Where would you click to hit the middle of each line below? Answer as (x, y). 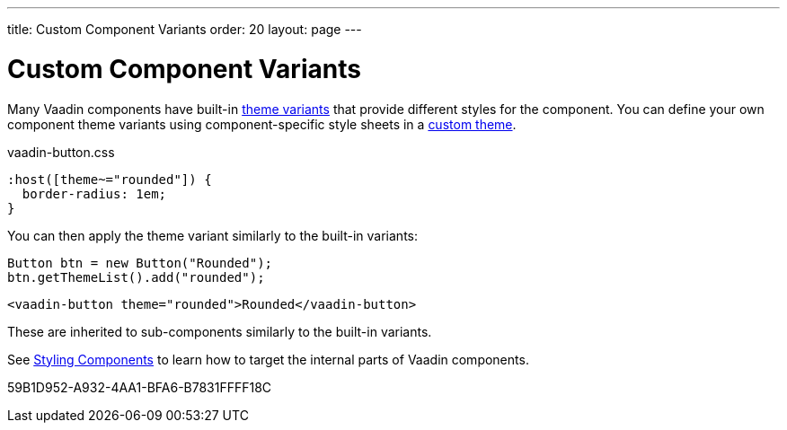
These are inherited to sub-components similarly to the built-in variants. (220, 331)
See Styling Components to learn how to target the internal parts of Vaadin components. (268, 359)
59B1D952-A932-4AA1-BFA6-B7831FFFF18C (140, 387)
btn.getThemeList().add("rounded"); (136, 277)
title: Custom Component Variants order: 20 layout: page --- (185, 29)
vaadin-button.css (61, 152)
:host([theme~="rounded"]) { (110, 179)
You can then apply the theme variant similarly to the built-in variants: (213, 235)
